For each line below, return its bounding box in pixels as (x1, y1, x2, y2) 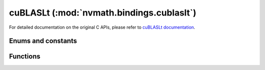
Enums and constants (9, 37, 77, 45)
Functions (9, 52, 41, 61)
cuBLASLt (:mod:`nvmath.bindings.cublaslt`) (9, 7, 196, 18)
